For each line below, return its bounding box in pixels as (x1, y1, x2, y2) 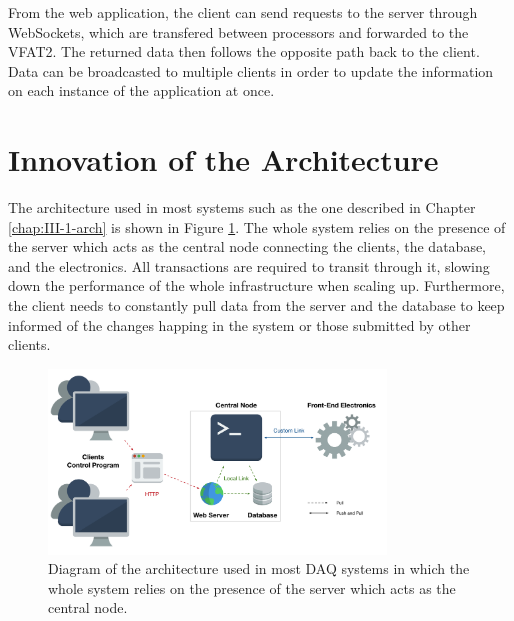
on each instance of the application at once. (8, 80, 275, 101)
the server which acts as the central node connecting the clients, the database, (8, 236, 487, 257)
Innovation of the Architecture (8, 139, 439, 180)
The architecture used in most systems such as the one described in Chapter (8, 197, 476, 218)
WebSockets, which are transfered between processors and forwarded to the (8, 21, 469, 42)
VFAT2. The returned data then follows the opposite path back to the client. (8, 41, 480, 62)
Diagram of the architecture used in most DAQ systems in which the (48, 558, 470, 579)
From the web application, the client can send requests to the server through (8, 2, 478, 22)
